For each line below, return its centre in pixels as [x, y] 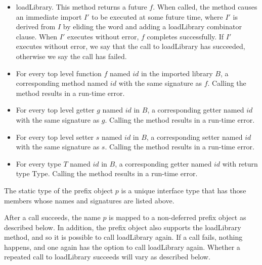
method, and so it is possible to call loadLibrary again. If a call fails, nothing [123, 237]
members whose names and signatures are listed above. [89, 200]
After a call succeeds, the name [52, 217]
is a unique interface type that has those [184, 190]
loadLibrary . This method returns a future [81, 7]
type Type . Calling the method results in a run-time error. [107, 173]
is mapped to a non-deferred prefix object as [178, 217]
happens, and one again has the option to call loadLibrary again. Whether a [122, 247]
